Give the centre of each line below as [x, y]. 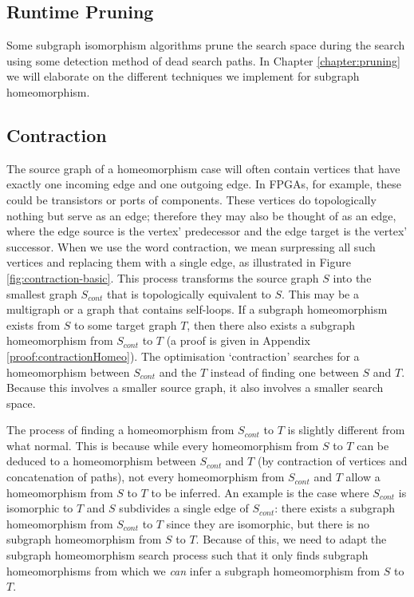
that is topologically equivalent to [189, 293]
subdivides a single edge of [184, 508]
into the [352, 277]
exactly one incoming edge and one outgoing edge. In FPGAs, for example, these [204, 184]
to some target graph [126, 324]
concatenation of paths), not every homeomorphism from [146, 477]
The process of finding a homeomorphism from [120, 430]
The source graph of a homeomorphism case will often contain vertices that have [203, 168]
